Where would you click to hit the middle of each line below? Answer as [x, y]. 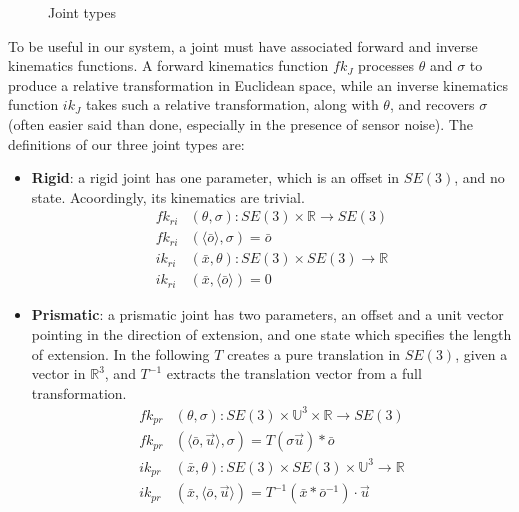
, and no [479, 177]
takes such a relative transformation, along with [232, 104]
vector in [58, 373]
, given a [481, 353]
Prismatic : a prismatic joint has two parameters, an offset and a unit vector [267, 314]
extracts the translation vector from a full [294, 373]
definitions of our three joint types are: [126, 143]
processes [386, 65]
